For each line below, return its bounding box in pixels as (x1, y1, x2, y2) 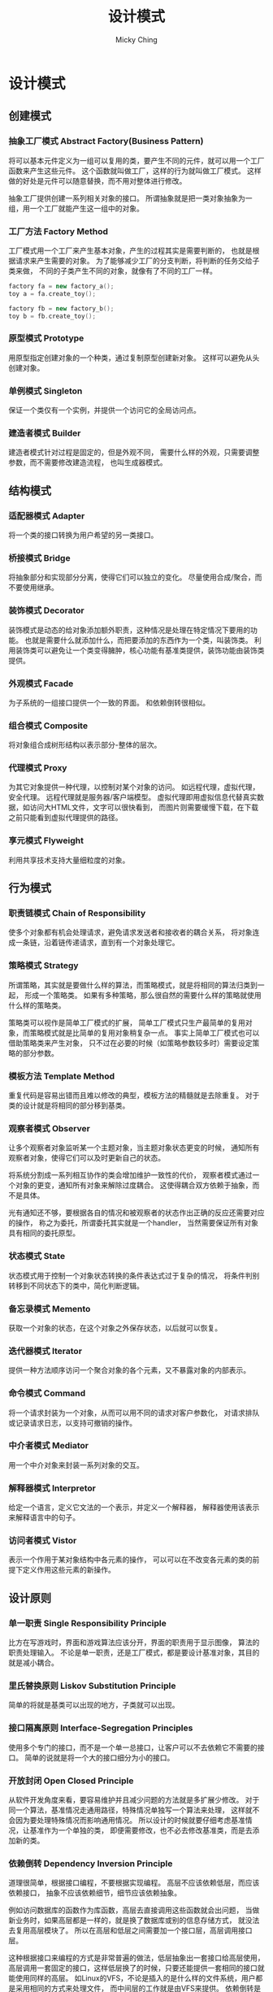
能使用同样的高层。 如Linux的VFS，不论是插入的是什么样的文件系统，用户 (8, 1973, 256, 1983)
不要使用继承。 (8, 583, 58, 592)
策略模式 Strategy (8, 960, 79, 971)
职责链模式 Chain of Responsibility (8, 908, 146, 919)
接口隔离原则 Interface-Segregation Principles (8, 1722, 193, 1734)
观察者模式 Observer (8, 1122, 91, 1134)
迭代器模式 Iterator (8, 1345, 83, 1356)
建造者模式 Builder (8, 427, 81, 439)
